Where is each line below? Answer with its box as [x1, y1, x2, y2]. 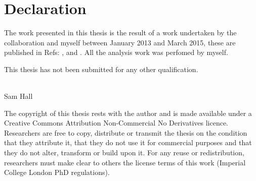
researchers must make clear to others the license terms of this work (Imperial [4, 157, 246, 167]
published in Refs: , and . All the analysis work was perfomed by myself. [4, 47, 228, 57]
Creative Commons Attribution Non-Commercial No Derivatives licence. [4, 117, 229, 128]
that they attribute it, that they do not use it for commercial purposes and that [4, 137, 252, 148]
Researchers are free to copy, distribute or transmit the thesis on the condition [4, 127, 247, 138]
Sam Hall [4, 91, 33, 101]
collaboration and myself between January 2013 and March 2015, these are [4, 37, 236, 47]
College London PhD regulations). [4, 167, 110, 177]
